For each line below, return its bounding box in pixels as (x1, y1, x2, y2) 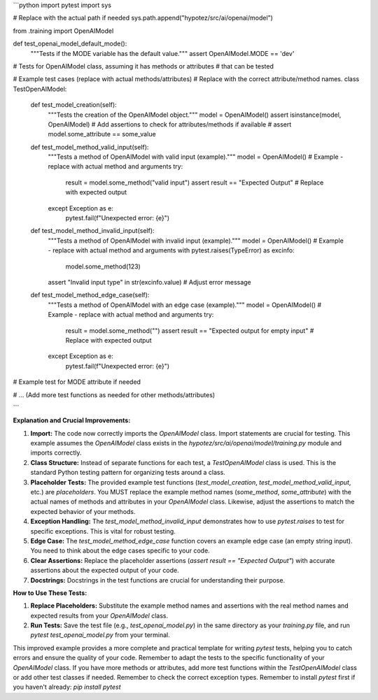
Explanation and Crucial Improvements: (13, 416, 131, 424)
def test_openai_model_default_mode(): (13, 39, 127, 48)
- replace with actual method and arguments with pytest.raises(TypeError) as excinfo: (48, 246, 295, 255)
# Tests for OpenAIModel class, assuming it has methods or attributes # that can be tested (13, 62, 274, 70)
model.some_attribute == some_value (48, 130, 157, 138)
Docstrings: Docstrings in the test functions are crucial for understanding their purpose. (30, 576, 286, 584)
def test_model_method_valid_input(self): (30, 143, 149, 151)
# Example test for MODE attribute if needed (13, 378, 141, 386)
